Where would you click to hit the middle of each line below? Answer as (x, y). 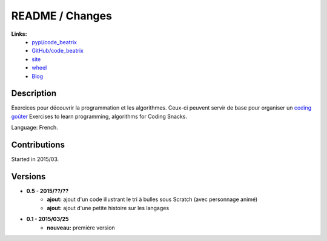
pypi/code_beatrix (54, 42)
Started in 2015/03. (35, 159)
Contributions (38, 145)
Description (34, 94)
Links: (19, 34)
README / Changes (61, 16)
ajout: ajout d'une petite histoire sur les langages (108, 208)
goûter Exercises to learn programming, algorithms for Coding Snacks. (99, 116)
